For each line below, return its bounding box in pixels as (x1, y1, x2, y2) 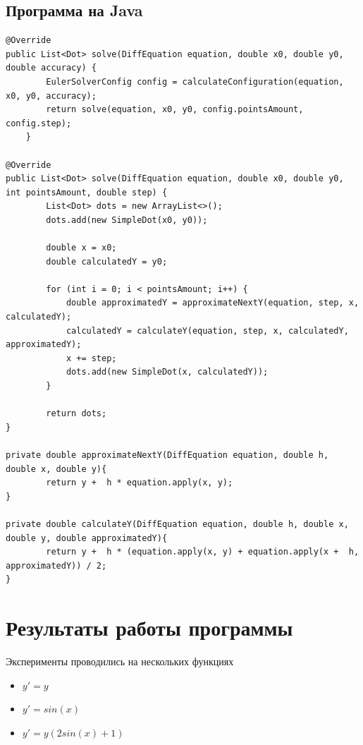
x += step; (66, 353, 117, 363)
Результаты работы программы (6, 613, 293, 642)
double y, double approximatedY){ (6, 533, 168, 543)
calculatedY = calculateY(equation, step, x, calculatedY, (66, 325, 349, 336)
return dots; (46, 408, 107, 419)
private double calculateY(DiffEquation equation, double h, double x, (6, 519, 349, 529)
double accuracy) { (6, 63, 97, 73)
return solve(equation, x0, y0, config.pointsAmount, (46, 104, 304, 115)
